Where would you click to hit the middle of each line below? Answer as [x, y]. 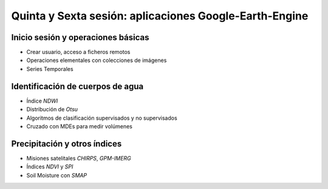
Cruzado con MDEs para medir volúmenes [80, 126]
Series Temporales [50, 69]
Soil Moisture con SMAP [57, 175]
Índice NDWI [42, 101]
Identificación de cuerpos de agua [77, 86]
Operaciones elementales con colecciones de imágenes [97, 60]
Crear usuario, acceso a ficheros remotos [78, 52]
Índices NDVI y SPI [50, 167]
